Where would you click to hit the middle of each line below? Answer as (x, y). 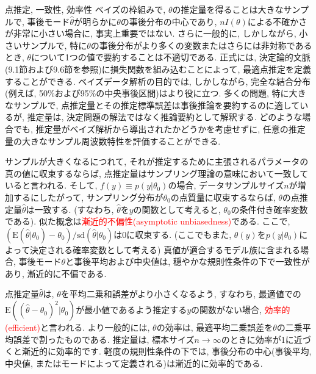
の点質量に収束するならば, (223, 197)
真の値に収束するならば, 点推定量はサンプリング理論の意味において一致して (157, 173)
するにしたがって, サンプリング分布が (88, 197)
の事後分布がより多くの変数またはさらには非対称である (201, 45)
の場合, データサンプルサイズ (226, 185)
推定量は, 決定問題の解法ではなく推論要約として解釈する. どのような (165, 117)
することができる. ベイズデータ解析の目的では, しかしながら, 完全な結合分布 (158, 81)
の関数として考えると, (177, 209)
